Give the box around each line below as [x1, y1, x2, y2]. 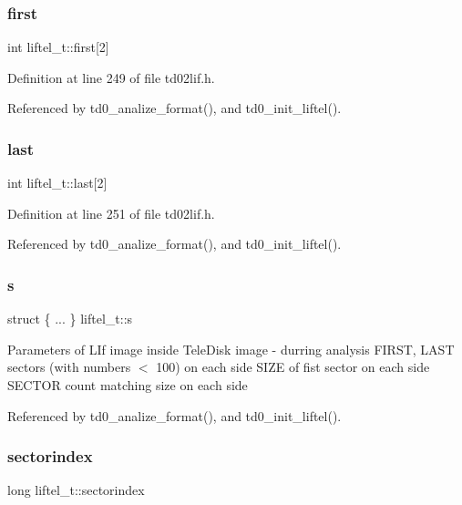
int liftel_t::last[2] [7, 173, 108, 192]
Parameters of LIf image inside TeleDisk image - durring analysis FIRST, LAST [7, 339, 455, 358]
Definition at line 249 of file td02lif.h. [7, 67, 215, 87]
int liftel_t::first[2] [7, 37, 109, 57]
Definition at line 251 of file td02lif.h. [7, 203, 215, 222]
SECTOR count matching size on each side [7, 376, 248, 394]
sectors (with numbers [7, 357, 131, 376]
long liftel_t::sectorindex [7, 480, 145, 500]
